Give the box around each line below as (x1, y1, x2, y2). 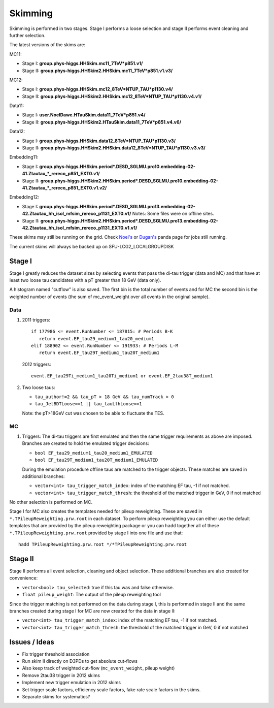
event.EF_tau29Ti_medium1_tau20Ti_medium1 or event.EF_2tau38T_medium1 (31, 373, 213, 379)
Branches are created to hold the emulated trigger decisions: (22, 440, 149, 446)
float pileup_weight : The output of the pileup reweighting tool (22, 592, 161, 598)
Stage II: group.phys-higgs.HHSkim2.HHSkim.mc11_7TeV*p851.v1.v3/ (22, 68, 173, 74)
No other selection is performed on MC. (9, 499, 93, 505)
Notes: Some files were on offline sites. (132, 211, 214, 217)
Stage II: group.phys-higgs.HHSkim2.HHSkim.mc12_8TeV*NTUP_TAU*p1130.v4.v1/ (22, 93, 202, 99)
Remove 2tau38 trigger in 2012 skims (22, 672, 100, 678)
